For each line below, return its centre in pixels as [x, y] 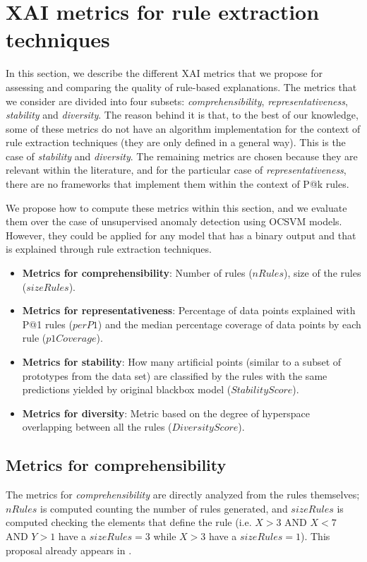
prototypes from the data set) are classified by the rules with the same [175, 375]
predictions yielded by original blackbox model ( [127, 389]
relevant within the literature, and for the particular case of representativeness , [176, 170]
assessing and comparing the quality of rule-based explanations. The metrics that [181, 86]
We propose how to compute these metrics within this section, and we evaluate [176, 207]
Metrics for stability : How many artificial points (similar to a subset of [182, 361]
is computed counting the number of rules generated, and [164, 508]
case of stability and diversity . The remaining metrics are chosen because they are [182, 156]
